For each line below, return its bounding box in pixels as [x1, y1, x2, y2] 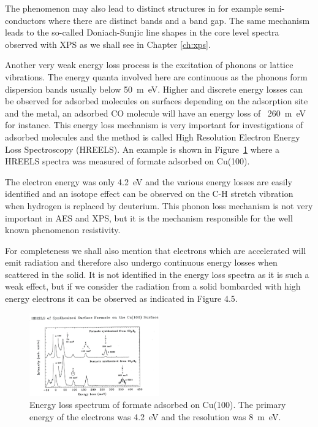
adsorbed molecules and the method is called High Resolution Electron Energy [5, 130, 300, 143]
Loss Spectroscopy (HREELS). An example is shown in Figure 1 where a [5, 142, 280, 155]
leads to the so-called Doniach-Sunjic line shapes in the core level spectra [5, 26, 279, 39]
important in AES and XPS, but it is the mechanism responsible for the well [5, 211, 293, 224]
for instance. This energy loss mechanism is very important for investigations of [5, 118, 303, 131]
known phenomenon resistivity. [5, 223, 121, 236]
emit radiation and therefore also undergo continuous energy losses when [5, 256, 278, 269]
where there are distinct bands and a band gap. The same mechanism [48, 13, 310, 26]
